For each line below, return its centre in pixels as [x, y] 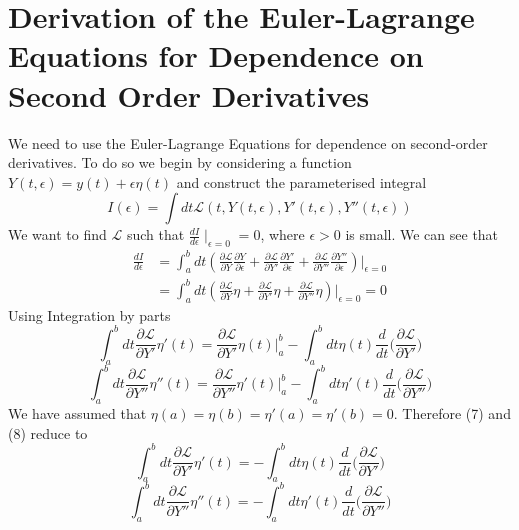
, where [282, 234]
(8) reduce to [48, 432]
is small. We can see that [422, 234]
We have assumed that [77, 412]
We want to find [57, 234]
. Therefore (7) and [452, 412]
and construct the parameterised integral [301, 181]
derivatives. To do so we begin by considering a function [180, 162]
